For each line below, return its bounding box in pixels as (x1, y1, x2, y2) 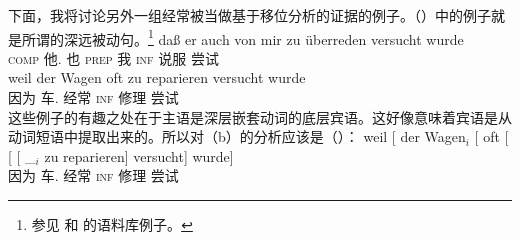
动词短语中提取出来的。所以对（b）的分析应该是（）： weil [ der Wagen (8, 126, 466, 147)
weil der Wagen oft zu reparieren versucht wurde (8, 67, 306, 88)
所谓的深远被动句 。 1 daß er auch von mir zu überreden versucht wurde (21, 25, 464, 49)
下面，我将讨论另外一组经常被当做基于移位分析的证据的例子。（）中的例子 (8, 5, 491, 25)
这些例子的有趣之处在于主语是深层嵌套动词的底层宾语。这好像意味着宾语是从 (8, 106, 512, 127)
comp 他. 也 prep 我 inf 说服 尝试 (8, 47, 219, 68)
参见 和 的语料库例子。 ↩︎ (31, 214, 193, 234)
